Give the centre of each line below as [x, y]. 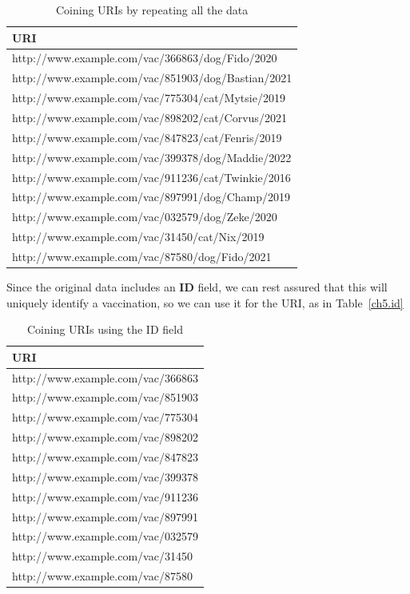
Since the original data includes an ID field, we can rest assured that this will [197, 286]
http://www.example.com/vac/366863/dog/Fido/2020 [145, 58]
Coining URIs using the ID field [105, 329]
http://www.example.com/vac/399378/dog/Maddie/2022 [152, 157]
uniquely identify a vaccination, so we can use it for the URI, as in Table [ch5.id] [205, 302]
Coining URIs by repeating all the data [152, 10]
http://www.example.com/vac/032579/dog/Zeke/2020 [145, 217]
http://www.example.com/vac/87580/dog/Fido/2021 [142, 256]
